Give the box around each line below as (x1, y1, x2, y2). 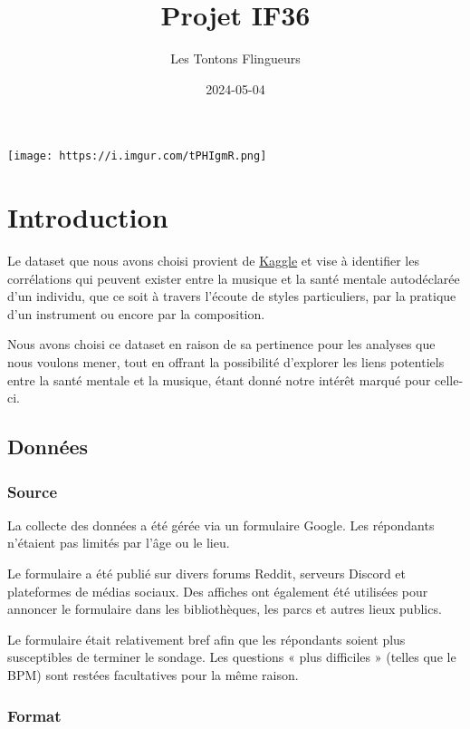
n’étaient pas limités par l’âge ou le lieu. (7, 533, 230, 552)
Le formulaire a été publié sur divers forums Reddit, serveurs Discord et (7, 564, 407, 583)
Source (7, 480, 58, 502)
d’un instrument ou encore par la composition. (7, 304, 265, 323)
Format (7, 704, 62, 726)
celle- (435, 370, 464, 389)
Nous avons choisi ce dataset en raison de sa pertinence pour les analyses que (7, 335, 436, 354)
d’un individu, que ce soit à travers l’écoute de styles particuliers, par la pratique (7, 287, 456, 306)
